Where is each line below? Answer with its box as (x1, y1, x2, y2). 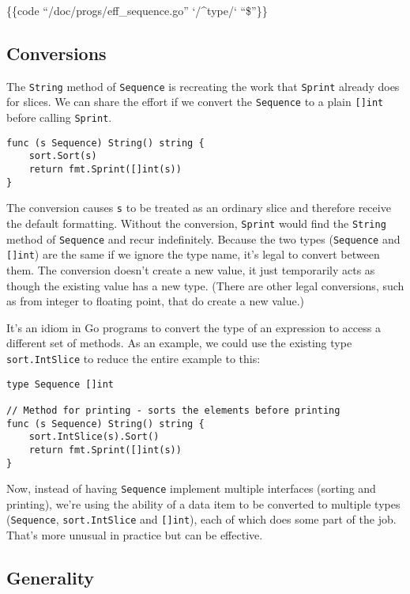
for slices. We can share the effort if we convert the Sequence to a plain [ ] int (6, 93, 384, 110)
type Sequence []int (6, 378, 115, 390)
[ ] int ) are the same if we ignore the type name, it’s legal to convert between (6, 246, 380, 263)
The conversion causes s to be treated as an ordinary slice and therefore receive (6, 199, 391, 216)
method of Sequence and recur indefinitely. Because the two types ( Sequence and (6, 230, 401, 247)
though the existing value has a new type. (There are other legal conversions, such (6, 277, 404, 293)
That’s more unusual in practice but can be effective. (6, 527, 263, 543)
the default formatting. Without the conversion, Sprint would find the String (6, 215, 386, 232)
